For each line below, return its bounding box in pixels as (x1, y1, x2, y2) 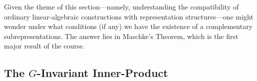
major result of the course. (4, 40, 85, 51)
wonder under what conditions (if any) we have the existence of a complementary (4, 21, 253, 31)
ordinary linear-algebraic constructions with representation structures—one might (4, 11, 254, 21)
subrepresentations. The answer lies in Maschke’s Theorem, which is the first (4, 30, 239, 41)
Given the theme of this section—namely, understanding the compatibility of (4, 1, 239, 11)
